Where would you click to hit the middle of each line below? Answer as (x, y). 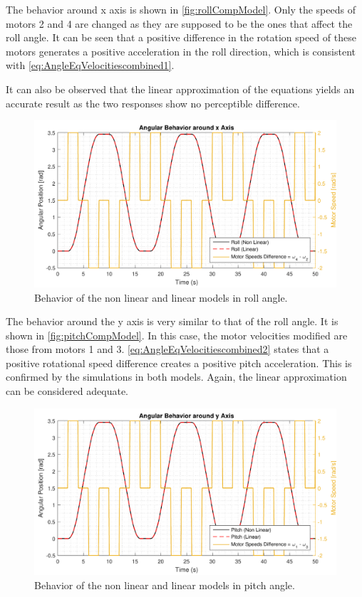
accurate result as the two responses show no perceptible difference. (153, 103)
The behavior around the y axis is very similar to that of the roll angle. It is (172, 321)
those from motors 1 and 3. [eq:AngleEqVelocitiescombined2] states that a (167, 349)
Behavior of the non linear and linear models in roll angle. (161, 297)
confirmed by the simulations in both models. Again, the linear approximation (176, 377)
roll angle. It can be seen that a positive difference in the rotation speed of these (181, 37)
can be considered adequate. (67, 391)
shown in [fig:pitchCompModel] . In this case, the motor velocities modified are (177, 335)
